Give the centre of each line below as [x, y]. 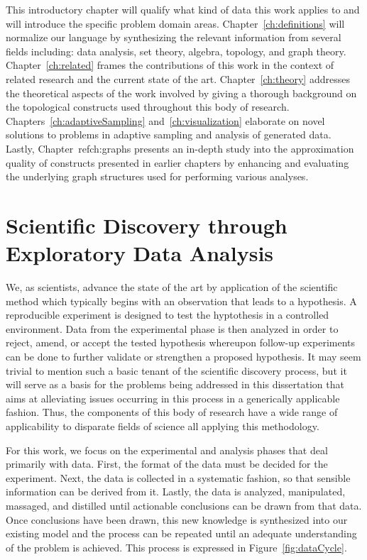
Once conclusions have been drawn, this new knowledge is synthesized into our [177, 519]
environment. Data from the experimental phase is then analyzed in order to [172, 328]
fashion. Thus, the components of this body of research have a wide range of [172, 412]
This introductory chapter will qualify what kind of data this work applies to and [183, 9]
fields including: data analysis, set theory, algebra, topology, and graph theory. [176, 51]
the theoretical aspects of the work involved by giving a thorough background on [181, 93]
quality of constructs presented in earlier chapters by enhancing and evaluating [177, 162]
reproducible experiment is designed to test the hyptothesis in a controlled [168, 315]
